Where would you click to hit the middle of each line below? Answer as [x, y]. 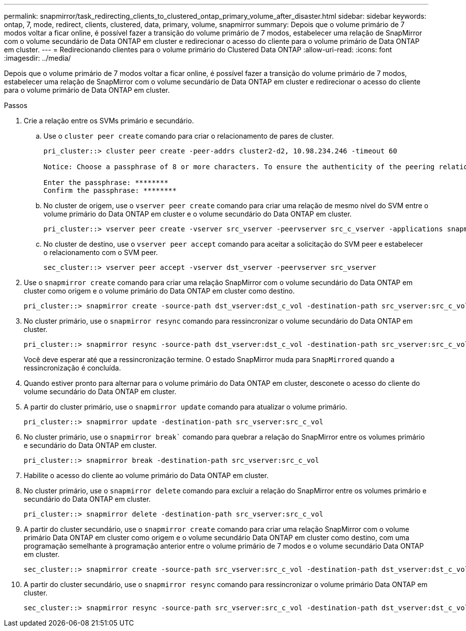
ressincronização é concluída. [72, 368]
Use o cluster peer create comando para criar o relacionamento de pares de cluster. [189, 136]
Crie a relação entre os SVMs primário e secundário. [109, 121]
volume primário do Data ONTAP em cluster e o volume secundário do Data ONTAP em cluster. [198, 214]
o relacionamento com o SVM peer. [101, 252]
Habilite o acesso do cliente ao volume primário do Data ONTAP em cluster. [146, 475]
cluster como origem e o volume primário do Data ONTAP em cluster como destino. [159, 291]
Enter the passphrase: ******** [106, 183]
